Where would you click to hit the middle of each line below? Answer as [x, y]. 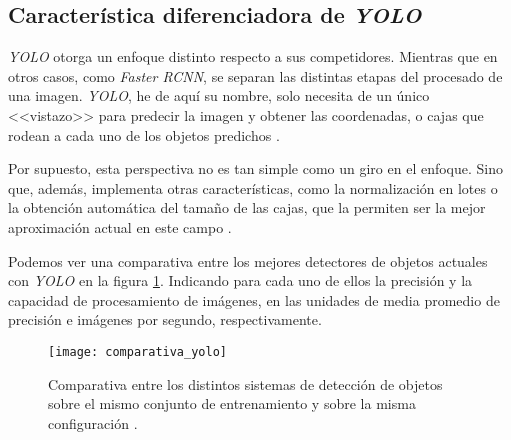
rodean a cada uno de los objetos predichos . [144, 134]
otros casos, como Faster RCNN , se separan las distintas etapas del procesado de [255, 75]
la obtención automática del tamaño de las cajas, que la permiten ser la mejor [247, 207]
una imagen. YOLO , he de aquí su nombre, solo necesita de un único [219, 95]
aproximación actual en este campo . [120, 226]
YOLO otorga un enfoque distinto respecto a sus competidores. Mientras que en [253, 56]
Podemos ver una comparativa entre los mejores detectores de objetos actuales [248, 260]
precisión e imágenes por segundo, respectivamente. [165, 319]
